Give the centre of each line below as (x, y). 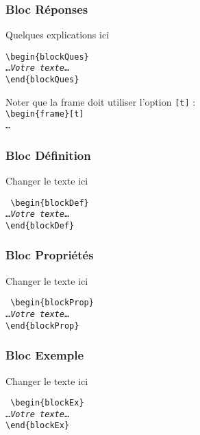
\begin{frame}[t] (45, 114)
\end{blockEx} (38, 426)
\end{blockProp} (42, 326)
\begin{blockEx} (47, 403)
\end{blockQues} (42, 80)
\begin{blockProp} (52, 303)
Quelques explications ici (58, 35)
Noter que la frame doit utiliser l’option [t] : (101, 101)
